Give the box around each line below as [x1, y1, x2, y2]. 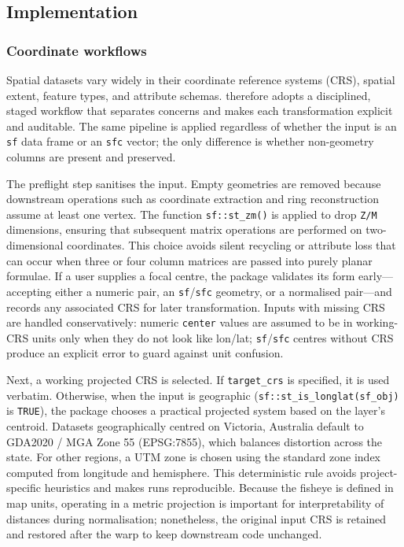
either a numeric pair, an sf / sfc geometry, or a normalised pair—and [55, 283, 392, 299]
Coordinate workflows [6, 40, 147, 60]
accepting [6, 283, 52, 299]
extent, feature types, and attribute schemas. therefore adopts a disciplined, [6, 87, 371, 103]
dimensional [6, 237, 64, 253]
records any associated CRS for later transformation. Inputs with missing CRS [6, 298, 385, 315]
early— [358, 268, 394, 284]
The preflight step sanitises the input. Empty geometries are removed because [6, 175, 381, 191]
